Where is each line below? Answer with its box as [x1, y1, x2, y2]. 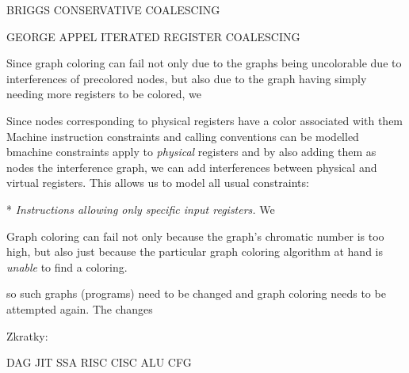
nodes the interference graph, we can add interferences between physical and [6, 158, 377, 175]
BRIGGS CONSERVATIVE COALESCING [6, 2, 220, 17]
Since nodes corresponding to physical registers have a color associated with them [6, 112, 403, 128]
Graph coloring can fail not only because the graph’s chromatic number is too [6, 227, 384, 244]
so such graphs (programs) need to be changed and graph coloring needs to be [6, 285, 386, 302]
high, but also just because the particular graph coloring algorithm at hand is [6, 243, 384, 260]
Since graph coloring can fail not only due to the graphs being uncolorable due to [6, 55, 402, 71]
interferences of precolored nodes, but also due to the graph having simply [6, 70, 367, 86]
